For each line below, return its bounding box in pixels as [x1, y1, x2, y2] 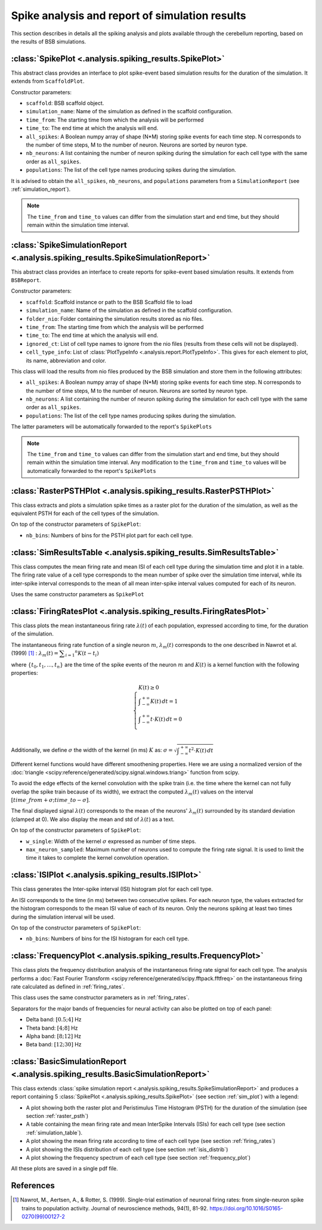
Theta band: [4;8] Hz [26, 1024, 78, 1031]
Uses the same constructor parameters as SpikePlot [11, 590, 144, 597]
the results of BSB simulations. [11, 38, 86, 45]
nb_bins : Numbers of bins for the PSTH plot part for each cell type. [26, 531, 193, 539]
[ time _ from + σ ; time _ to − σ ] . [11, 797, 91, 804]
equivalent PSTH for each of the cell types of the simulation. [11, 510, 159, 517]
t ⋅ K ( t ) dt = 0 [150, 715, 182, 723]
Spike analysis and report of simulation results [11, 9, 247, 22]
